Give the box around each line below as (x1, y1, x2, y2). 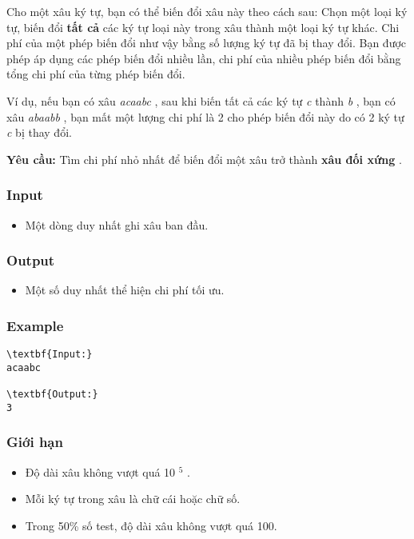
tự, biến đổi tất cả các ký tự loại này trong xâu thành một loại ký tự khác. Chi (6, 18, 400, 35)
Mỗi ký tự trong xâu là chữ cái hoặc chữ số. (25, 490, 241, 507)
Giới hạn (6, 432, 63, 452)
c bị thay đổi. (6, 124, 72, 141)
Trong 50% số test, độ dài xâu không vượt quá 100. (25, 517, 277, 533)
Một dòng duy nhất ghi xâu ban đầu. (25, 216, 209, 233)
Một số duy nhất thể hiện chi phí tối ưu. (25, 281, 225, 298)
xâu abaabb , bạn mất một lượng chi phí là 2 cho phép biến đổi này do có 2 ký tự (6, 108, 404, 125)
